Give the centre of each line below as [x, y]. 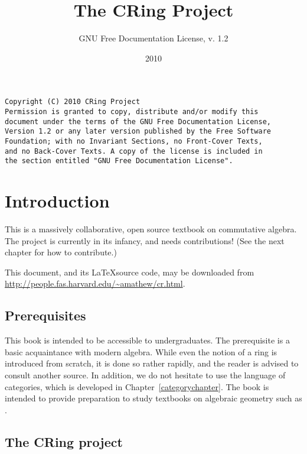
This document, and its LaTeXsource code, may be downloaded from [130, 272]
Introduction [57, 201]
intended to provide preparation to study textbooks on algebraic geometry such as [153, 398]
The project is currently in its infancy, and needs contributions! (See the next [145, 240]
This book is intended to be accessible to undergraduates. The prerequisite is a [147, 340]
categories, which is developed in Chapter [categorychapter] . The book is [137, 386]
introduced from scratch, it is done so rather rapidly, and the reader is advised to [152, 363]
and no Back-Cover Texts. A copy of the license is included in [134, 151]
